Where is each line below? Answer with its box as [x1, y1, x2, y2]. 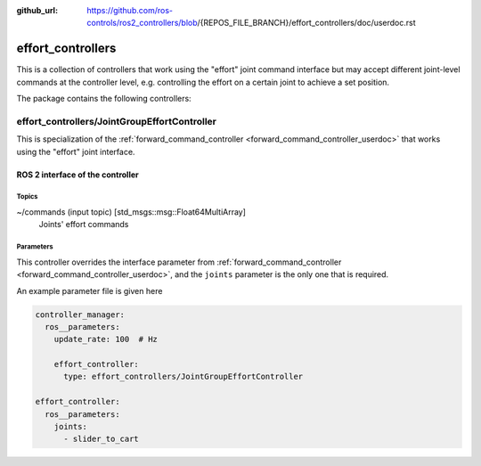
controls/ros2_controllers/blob [86, 18, 198, 29]
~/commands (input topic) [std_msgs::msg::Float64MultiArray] [16, 206, 247, 217]
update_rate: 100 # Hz [53, 334, 158, 345]
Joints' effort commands [38, 219, 129, 230]
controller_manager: [35, 309, 125, 320]
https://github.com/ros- [86, 5, 174, 15]
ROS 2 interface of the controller [16, 169, 139, 180]
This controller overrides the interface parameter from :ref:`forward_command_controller [16, 257, 342, 267]
